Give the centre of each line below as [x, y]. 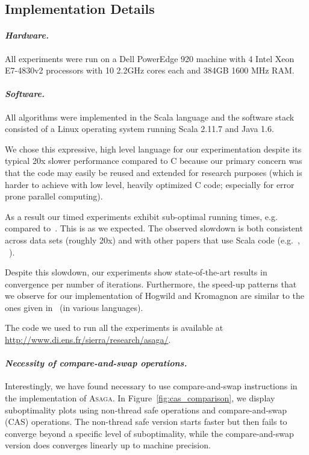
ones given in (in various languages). [74, 307]
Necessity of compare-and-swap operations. [96, 363]
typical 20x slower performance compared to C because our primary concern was [154, 161]
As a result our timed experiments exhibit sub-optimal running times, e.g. [141, 216]
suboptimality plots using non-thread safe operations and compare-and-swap [146, 409]
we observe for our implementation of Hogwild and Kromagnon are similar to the [154, 296]
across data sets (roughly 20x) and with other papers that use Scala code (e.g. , [152, 240]
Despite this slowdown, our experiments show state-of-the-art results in [136, 272]
